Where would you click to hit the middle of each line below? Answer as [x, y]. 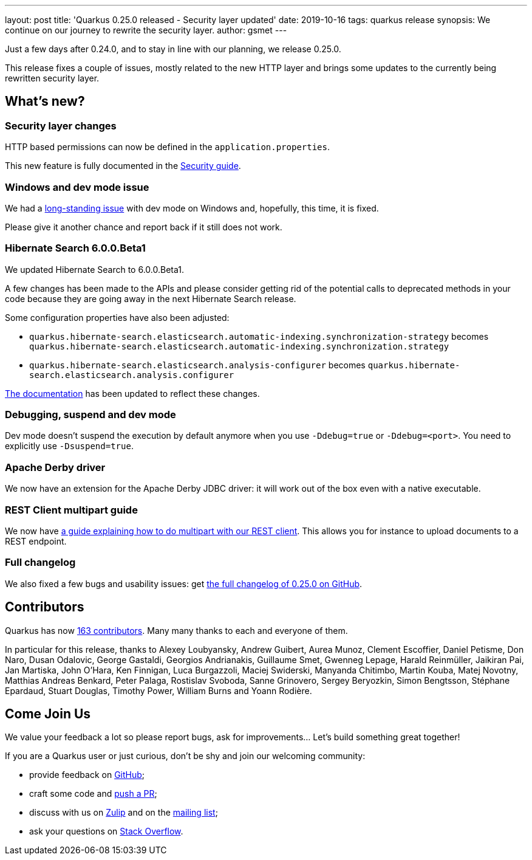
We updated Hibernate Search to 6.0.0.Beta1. [95, 269]
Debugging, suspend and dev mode [90, 415]
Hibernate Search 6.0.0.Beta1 [75, 248]
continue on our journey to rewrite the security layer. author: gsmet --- [146, 30]
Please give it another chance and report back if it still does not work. [144, 227]
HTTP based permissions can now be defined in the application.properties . [168, 147]
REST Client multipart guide [71, 510]
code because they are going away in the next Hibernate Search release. [151, 298]
